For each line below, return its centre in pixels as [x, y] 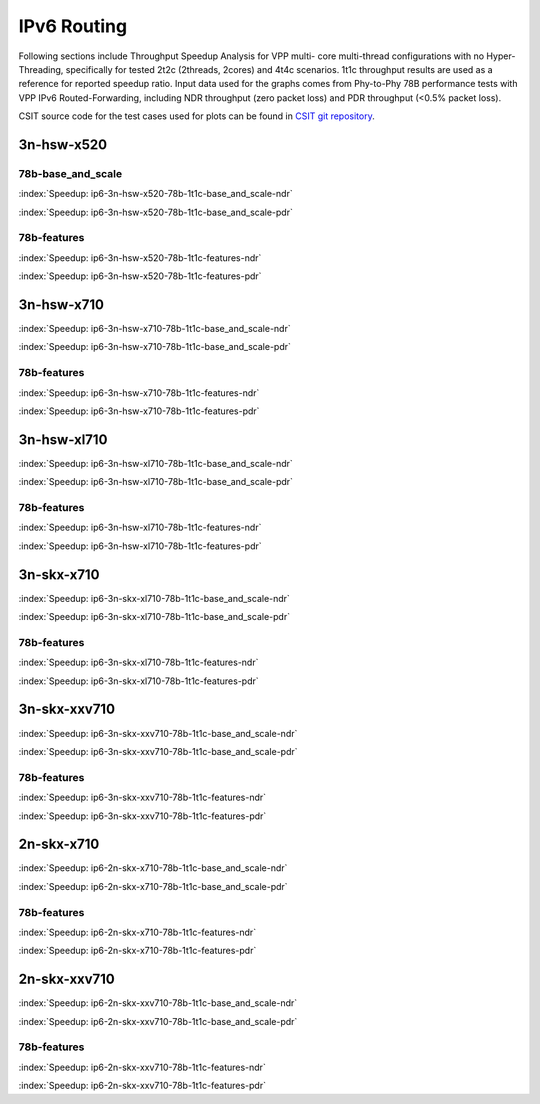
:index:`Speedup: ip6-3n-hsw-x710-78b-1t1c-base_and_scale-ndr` [154, 329]
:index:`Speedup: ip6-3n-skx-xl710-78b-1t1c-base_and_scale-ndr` [154, 598]
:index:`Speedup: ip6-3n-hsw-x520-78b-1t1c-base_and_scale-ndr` [156, 194]
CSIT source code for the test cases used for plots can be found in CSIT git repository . [196, 116]
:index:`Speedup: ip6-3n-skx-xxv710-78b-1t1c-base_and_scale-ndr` [158, 733]
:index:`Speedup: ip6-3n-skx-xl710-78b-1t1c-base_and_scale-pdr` [154, 617]
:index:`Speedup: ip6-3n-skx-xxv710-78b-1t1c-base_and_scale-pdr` [158, 751]
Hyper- [501, 56]
